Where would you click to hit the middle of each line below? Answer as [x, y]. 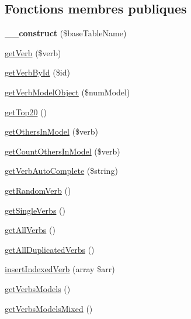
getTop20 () [26, 112]
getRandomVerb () [38, 190]
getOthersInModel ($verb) [52, 131]
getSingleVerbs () [35, 210]
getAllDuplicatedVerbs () [50, 249]
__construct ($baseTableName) [66, 33]
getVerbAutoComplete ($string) [61, 171]
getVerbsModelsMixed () [49, 308]
